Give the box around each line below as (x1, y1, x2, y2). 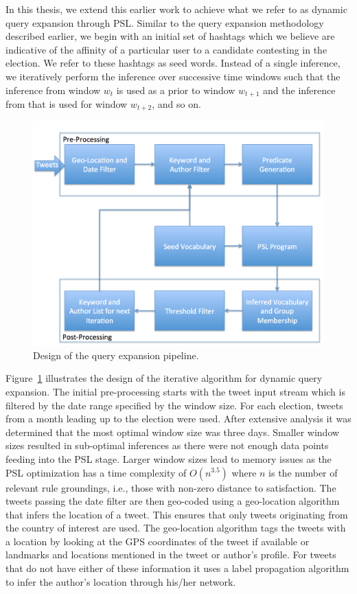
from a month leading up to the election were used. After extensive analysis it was (5, 411, 352, 426)
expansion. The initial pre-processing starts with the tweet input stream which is (5, 384, 345, 398)
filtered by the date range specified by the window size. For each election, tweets (5, 398, 343, 412)
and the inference (263, 82, 336, 97)
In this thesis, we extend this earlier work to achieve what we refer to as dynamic (5, 2, 347, 16)
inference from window (5, 82, 101, 97)
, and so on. (152, 97, 201, 111)
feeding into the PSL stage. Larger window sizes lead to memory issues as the (5, 451, 332, 466)
